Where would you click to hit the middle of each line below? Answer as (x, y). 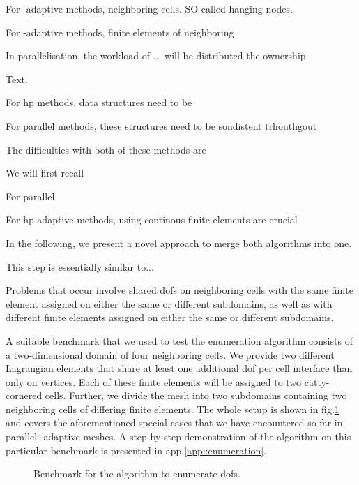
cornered (24, 395)
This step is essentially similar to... (80, 266)
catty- (317, 381)
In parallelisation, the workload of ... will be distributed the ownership (156, 55)
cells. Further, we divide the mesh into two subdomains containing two (196, 395)
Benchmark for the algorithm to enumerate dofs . (137, 473)
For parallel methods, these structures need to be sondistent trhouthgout (161, 125)
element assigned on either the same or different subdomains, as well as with (169, 303)
